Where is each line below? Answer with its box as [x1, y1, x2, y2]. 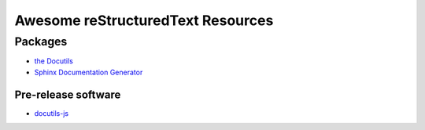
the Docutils [34, 56, 74, 66]
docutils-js [34, 108, 69, 117]
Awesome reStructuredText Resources [14, 12, 274, 29]
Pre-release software [14, 88, 121, 101]
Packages [14, 34, 68, 49]
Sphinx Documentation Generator [34, 67, 143, 77]
